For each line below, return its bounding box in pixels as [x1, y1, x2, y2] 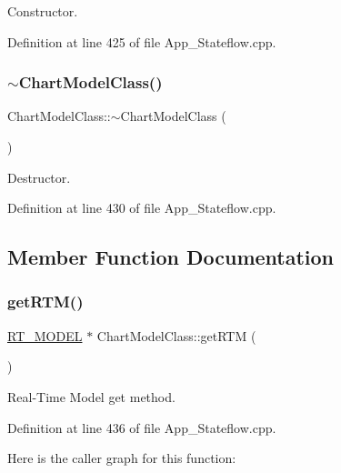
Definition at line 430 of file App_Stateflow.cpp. [7, 198, 276, 217]
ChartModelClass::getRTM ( [96, 326, 256, 345]
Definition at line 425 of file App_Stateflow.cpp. [7, 32, 276, 51]
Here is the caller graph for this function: [7, 448, 236, 468]
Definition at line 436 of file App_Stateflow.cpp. [7, 418, 276, 437]
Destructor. [7, 167, 71, 186]
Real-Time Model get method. [7, 387, 176, 406]
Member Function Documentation [7, 243, 335, 271]
